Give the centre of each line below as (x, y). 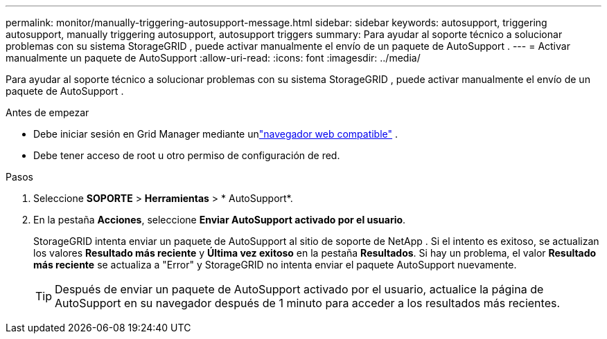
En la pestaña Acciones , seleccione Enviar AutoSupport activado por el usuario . (220, 220)
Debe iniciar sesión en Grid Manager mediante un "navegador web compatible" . (216, 134)
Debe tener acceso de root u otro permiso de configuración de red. (187, 155)
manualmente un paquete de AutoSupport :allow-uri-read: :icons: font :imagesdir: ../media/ (213, 58)
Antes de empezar (47, 112)
